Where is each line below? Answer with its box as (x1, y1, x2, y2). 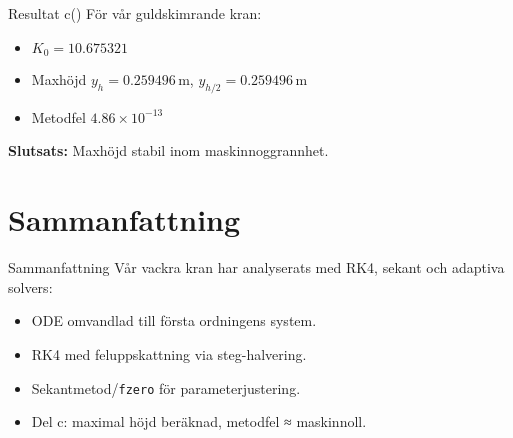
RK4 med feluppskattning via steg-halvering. (31, 343, 307, 364)
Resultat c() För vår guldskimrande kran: (8, 3, 262, 23)
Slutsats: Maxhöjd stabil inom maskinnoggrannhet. (8, 140, 329, 161)
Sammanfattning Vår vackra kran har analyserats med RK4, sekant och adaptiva (8, 257, 505, 278)
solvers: (8, 276, 53, 297)
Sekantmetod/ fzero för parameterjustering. (31, 377, 301, 398)
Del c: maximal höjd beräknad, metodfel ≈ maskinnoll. (31, 411, 367, 432)
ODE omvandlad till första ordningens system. (31, 310, 317, 331)
